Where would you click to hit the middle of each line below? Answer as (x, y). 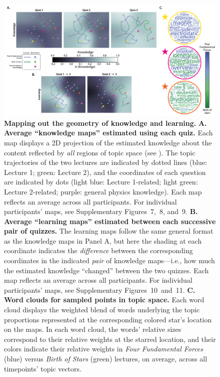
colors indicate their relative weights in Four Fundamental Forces (104, 349)
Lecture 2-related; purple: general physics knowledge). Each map (103, 191)
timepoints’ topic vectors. (43, 368)
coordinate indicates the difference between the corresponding (98, 250)
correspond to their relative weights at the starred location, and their (110, 339)
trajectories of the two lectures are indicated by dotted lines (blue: (105, 162)
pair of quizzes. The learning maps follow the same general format (109, 231)
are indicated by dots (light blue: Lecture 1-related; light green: (101, 182)
